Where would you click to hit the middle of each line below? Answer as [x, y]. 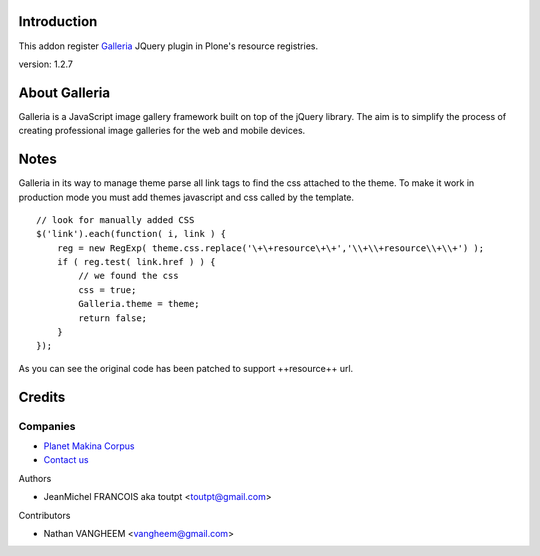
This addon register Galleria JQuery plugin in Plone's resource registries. [168, 46]
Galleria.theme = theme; [139, 304]
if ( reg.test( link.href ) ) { [136, 262]
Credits [42, 396]
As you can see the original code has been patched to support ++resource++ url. [186, 368]
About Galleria [64, 92]
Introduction [58, 21]
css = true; [107, 289]
